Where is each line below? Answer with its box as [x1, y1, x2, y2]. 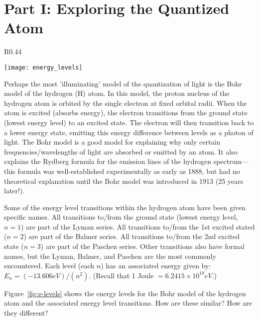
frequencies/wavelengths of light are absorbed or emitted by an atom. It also [4, 146, 238, 157]
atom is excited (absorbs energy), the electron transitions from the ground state [4, 107, 248, 118]
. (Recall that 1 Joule [89, 270, 154, 280]
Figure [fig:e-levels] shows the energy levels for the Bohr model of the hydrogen [4, 288, 246, 298]
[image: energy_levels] [4, 64, 83, 71]
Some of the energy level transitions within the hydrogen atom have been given [4, 202, 246, 212]
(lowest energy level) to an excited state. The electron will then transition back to [4, 117, 254, 127]
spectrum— [213, 156, 249, 166]
